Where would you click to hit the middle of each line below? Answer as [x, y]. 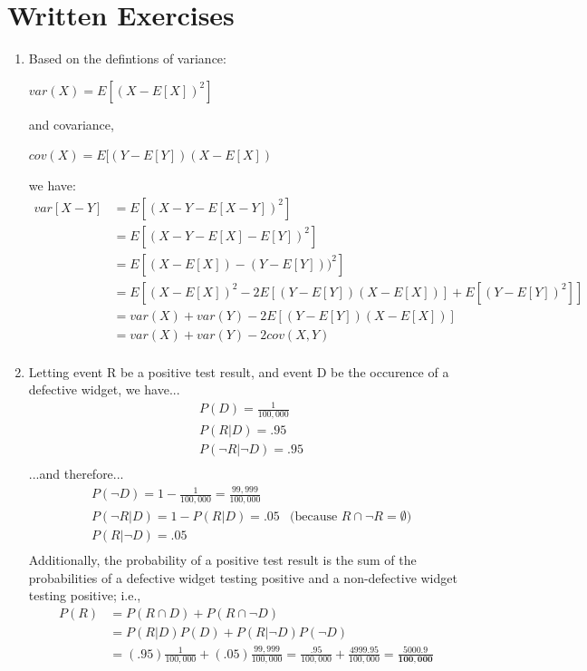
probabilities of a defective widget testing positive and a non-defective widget [243, 577]
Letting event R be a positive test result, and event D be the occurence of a [239, 371]
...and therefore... [76, 474]
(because [313, 517]
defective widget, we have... [104, 389]
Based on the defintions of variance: [127, 58]
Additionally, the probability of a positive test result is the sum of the [222, 560]
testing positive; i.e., [85, 595]
